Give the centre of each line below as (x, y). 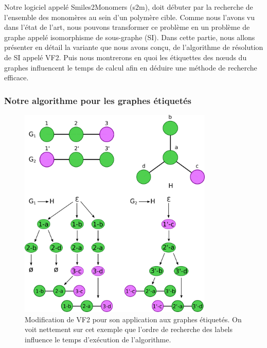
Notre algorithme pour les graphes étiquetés (98, 100)
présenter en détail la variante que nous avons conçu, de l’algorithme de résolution (134, 47)
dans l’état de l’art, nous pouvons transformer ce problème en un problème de (127, 27)
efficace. (16, 77)
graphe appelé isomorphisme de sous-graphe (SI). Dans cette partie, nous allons (130, 37)
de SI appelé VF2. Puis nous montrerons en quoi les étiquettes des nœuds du (126, 57)
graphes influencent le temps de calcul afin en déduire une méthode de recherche (131, 67)
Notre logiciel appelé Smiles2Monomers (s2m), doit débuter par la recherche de (129, 7)
